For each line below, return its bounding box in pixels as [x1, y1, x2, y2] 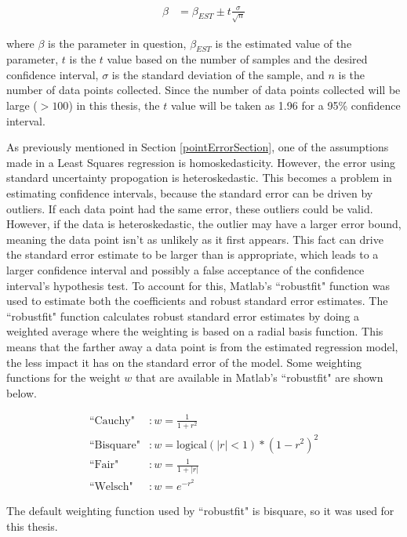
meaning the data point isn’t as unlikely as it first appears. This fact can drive [6, 230, 383, 247]
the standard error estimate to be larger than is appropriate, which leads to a [6, 246, 379, 263]
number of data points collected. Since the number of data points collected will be [6, 82, 401, 98]
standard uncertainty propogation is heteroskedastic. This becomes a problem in [6, 169, 392, 186]
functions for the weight [6, 369, 121, 386]
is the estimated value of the [215, 34, 352, 51]
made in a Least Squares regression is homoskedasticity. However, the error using [6, 154, 396, 170]
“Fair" [89, 459, 119, 471]
